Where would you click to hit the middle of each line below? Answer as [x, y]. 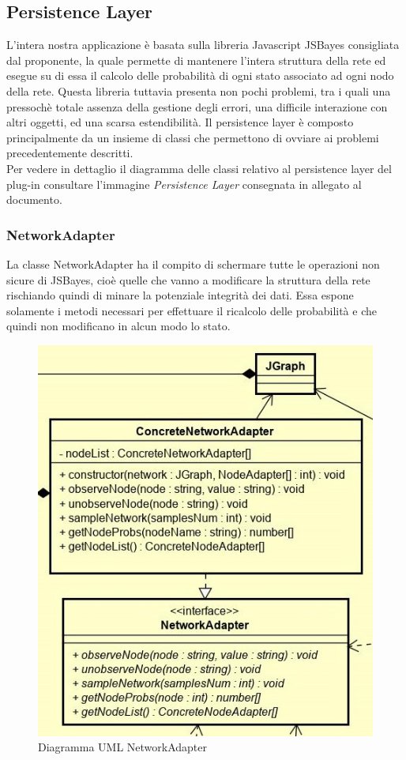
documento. [34, 199]
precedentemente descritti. [70, 153]
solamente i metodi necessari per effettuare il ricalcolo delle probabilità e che [192, 310]
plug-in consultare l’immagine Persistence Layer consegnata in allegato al [184, 184]
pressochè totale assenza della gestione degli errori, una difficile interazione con [197, 106]
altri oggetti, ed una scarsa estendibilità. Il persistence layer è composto [180, 122]
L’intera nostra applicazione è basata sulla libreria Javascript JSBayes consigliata [203, 45]
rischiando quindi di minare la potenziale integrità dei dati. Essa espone [180, 295]
